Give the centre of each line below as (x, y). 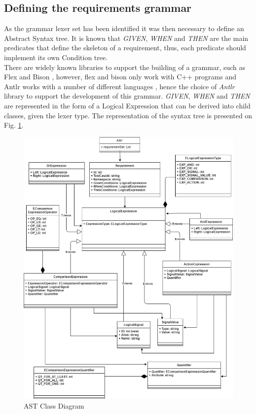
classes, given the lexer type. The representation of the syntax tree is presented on (128, 115)
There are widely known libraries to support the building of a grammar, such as (125, 67)
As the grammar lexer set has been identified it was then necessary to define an (124, 28)
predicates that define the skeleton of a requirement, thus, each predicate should (125, 48)
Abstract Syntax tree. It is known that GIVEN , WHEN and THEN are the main (126, 38)
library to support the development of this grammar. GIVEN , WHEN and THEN (127, 96)
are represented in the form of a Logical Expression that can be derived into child (127, 105)
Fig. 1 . (14, 125)
